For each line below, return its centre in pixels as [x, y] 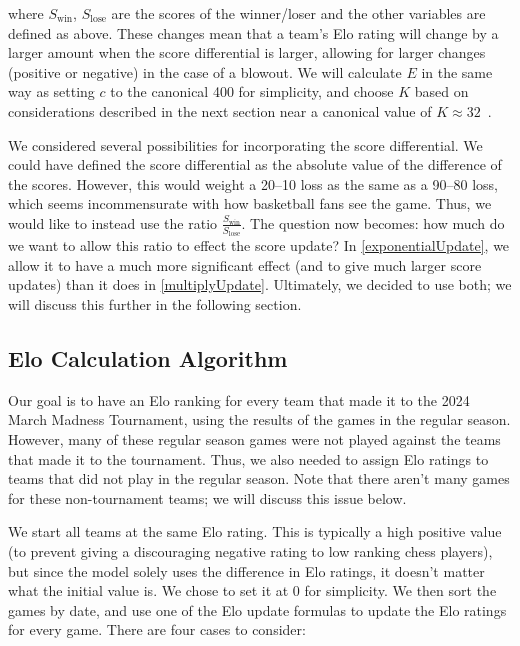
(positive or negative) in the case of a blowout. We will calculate [205, 71]
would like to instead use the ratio [113, 222]
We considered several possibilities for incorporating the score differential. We [245, 144]
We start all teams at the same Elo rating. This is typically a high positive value [255, 531]
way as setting [51, 91]
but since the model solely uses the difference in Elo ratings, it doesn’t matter [246, 570]
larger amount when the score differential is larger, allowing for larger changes [247, 52]
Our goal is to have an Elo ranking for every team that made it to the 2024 [239, 399]
